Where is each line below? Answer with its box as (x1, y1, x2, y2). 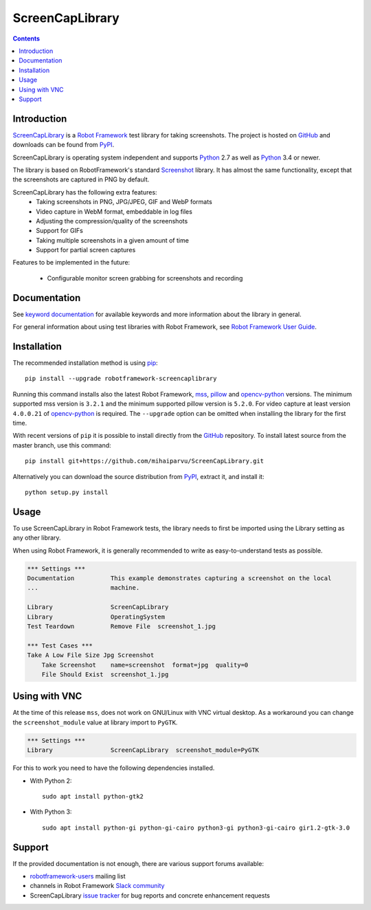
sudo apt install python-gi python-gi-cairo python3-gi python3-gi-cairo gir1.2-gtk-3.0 (42, 823, 350, 832)
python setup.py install (25, 488, 109, 496)
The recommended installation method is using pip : (12, 359, 158, 367)
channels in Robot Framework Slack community (30, 882, 165, 890)
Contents (12, 34, 41, 43)
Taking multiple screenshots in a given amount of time (36, 236, 189, 244)
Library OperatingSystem (27, 612, 165, 621)
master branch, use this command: (12, 441, 111, 450)
